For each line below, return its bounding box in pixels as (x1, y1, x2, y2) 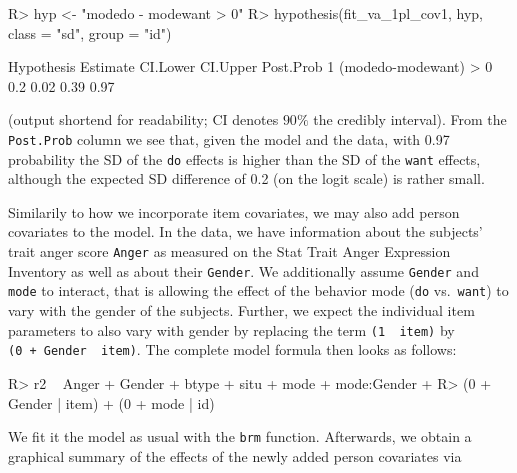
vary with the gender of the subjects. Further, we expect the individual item (8, 300, 475, 321)
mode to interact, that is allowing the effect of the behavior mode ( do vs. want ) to (8, 280, 509, 301)
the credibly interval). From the (313, 109, 507, 130)
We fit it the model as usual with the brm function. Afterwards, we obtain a (8, 426, 472, 447)
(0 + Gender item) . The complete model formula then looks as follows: (8, 339, 457, 360)
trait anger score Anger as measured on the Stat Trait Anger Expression (8, 241, 451, 262)
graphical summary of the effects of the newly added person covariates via (8, 445, 462, 466)
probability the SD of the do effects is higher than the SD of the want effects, (8, 148, 481, 169)
